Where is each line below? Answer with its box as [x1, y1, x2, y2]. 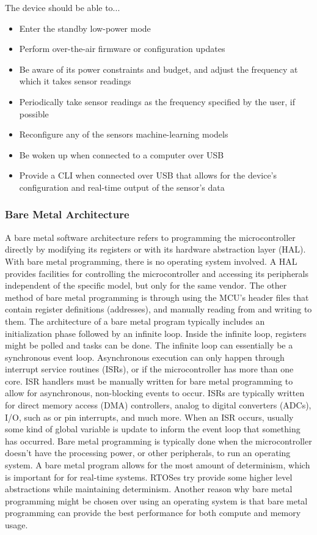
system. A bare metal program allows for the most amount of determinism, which [5, 459, 310, 471]
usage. [5, 518, 28, 531]
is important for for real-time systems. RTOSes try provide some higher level [5, 470, 293, 483]
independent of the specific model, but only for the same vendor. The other [5, 279, 287, 292]
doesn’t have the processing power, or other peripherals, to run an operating [5, 446, 291, 459]
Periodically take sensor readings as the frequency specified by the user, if [19, 95, 295, 108]
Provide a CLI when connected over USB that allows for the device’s [19, 169, 277, 182]
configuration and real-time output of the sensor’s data [19, 180, 225, 193]
